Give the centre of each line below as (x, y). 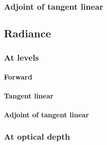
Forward (18, 77)
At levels (21, 57)
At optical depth (37, 136)
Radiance (27, 33)
